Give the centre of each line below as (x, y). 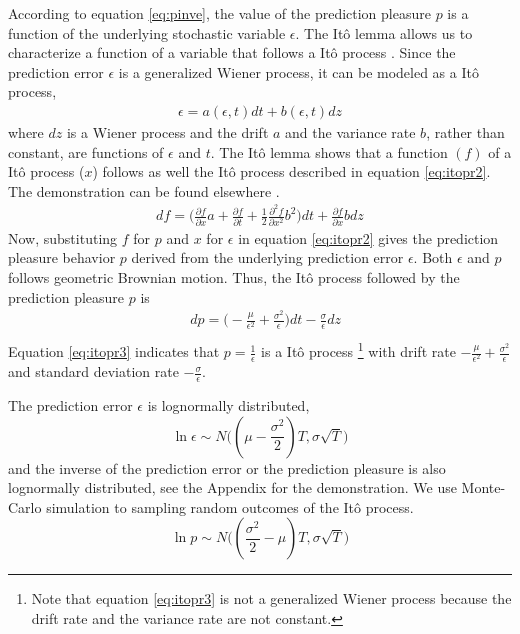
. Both (433, 257)
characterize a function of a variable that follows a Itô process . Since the (232, 52)
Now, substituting (63, 237)
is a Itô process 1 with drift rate (358, 350)
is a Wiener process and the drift (167, 132)
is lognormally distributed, (228, 405)
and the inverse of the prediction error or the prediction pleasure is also (227, 467)
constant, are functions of (86, 151)
